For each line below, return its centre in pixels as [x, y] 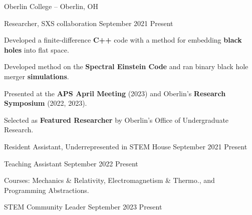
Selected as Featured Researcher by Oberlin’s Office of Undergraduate [116, 120]
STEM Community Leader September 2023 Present [83, 207]
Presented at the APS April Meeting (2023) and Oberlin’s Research [115, 93]
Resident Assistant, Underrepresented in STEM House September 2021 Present [126, 146]
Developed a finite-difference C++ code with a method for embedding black [123, 40]
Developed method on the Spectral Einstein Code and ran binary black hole [126, 66]
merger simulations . [37, 76]
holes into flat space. [37, 49]
